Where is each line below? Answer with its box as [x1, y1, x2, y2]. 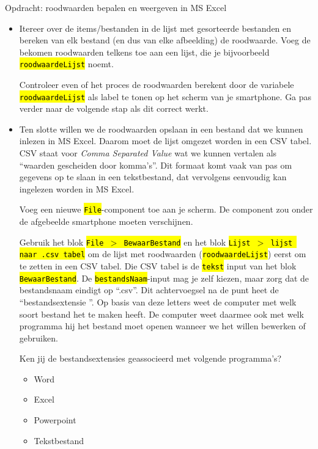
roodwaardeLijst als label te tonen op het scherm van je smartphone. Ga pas [19, 90, 312, 103]
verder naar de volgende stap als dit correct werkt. [19, 102, 209, 115]
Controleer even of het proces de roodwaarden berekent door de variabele [19, 78, 294, 91]
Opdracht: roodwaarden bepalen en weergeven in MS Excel [5, 1, 227, 13]
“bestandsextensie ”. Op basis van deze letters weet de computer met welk [19, 295, 297, 308]
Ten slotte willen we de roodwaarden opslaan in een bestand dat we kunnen [19, 122, 303, 135]
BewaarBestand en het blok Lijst [124, 235, 251, 248]
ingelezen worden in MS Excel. [19, 182, 135, 195]
